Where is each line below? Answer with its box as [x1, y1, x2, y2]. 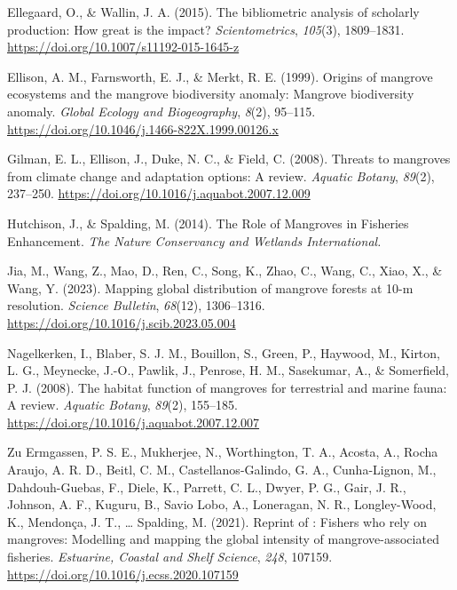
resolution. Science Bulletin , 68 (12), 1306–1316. [7, 296, 265, 315]
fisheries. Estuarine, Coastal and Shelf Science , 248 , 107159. [7, 547, 333, 566]
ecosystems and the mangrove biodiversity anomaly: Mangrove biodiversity [7, 84, 414, 103]
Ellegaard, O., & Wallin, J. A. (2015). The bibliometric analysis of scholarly [7, 3, 420, 20]
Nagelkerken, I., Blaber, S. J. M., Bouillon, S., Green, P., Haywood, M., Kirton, [7, 343, 440, 362]
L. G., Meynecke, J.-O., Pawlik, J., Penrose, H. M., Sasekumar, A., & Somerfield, [7, 361, 449, 379]
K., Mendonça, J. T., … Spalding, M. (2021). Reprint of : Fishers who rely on [7, 512, 428, 530]
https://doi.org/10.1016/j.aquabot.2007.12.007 [7, 412, 260, 431]
